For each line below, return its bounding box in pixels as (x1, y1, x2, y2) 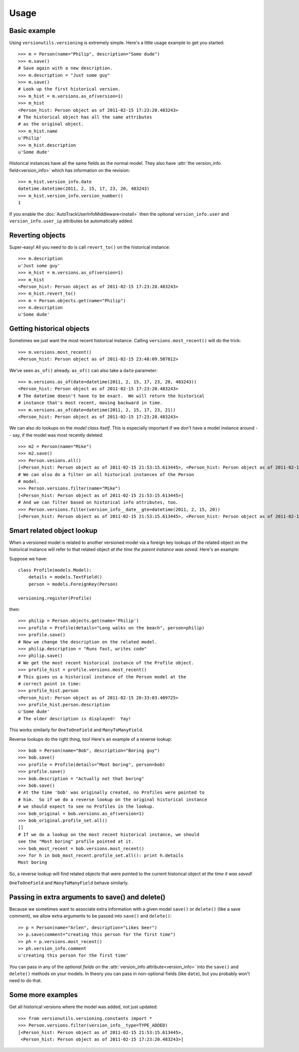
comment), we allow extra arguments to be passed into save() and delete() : (9, 913, 172, 919)
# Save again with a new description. (18, 65, 113, 71)
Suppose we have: (9, 555, 47, 561)
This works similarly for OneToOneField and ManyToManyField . (9, 727, 144, 733)
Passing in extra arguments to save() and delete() (9, 893, 165, 901)
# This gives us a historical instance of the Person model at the (18, 674, 186, 679)
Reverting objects (9, 231, 66, 239)
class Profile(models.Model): (18, 567, 92, 573)
